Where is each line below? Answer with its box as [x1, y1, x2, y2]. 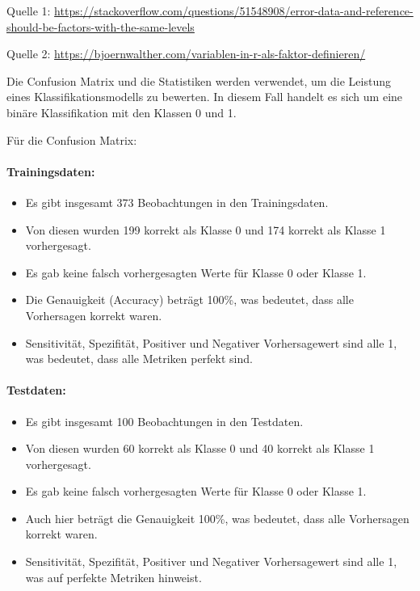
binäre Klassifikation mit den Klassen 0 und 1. [6, 103, 237, 120]
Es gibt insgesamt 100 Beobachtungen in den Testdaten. [25, 412, 304, 429]
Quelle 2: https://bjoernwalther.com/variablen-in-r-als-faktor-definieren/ [6, 45, 366, 62]
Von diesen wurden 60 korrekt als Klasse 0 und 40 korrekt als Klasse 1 [25, 440, 375, 457]
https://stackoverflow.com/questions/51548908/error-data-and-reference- [54, 2, 414, 19]
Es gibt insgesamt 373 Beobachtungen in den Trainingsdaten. [25, 193, 329, 210]
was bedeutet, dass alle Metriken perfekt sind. [25, 350, 253, 367]
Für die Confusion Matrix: [6, 131, 137, 148]
